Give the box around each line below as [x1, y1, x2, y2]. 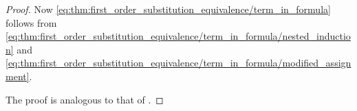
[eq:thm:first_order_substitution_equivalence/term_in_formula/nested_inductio [6, 29, 351, 43]
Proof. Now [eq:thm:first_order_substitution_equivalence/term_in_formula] [6, 2, 331, 16]
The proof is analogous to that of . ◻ [6, 92, 164, 106]
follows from [6, 15, 57, 29]
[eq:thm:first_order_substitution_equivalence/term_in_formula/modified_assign [6, 56, 351, 70]
